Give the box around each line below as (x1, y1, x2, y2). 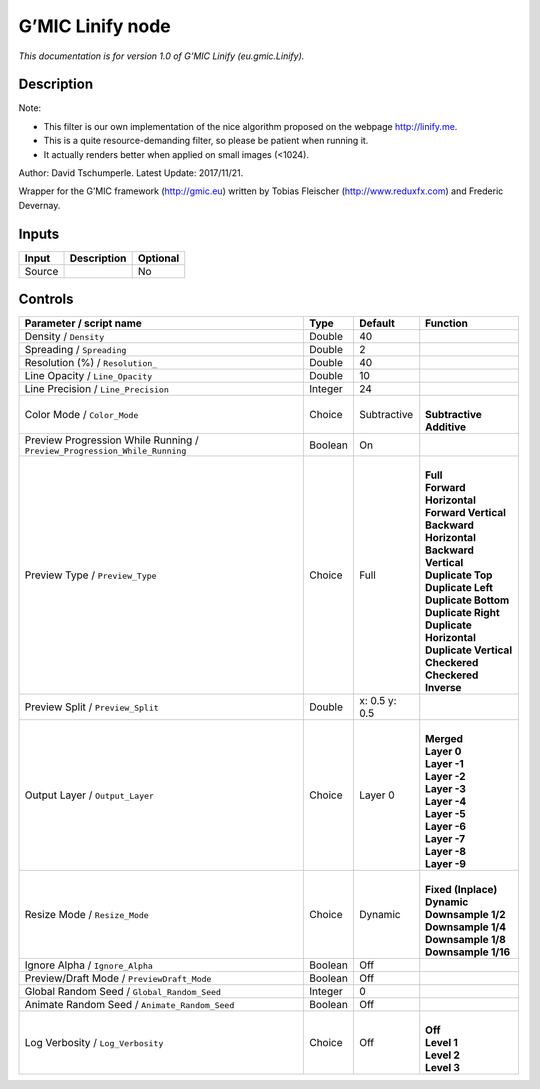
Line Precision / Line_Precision (24, 382, 169, 396)
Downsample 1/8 (425, 933, 507, 947)
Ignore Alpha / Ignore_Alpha (24, 958, 154, 972)
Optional (137, 251, 180, 265)
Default (358, 316, 395, 330)
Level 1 (425, 1036, 459, 1050)
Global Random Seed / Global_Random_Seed (24, 985, 222, 999)
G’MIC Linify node (18, 15, 172, 37)
